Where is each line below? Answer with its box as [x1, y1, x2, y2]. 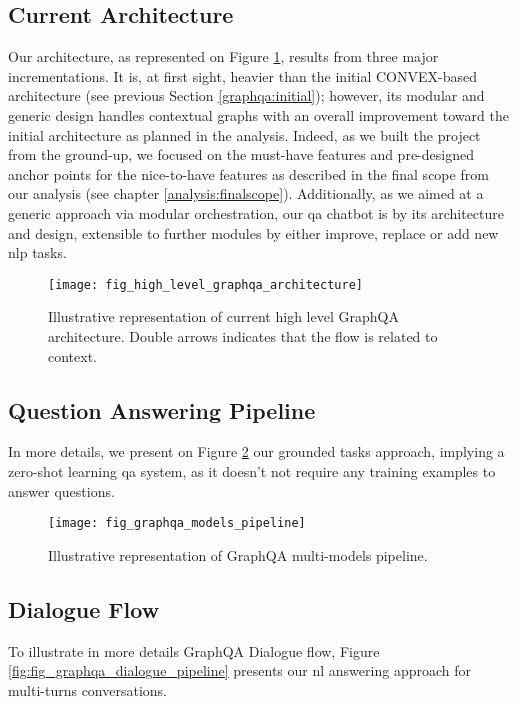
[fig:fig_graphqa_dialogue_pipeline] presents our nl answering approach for [8, 660, 471, 681]
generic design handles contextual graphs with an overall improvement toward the [8, 104, 509, 125]
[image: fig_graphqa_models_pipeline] [48, 516, 306, 531]
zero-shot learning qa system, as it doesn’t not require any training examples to [8, 460, 496, 481]
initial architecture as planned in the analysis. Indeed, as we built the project [8, 124, 481, 145]
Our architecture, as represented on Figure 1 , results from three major [8, 46, 439, 67]
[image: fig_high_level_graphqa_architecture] [48, 277, 363, 292]
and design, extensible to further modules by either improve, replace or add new [8, 222, 499, 243]
